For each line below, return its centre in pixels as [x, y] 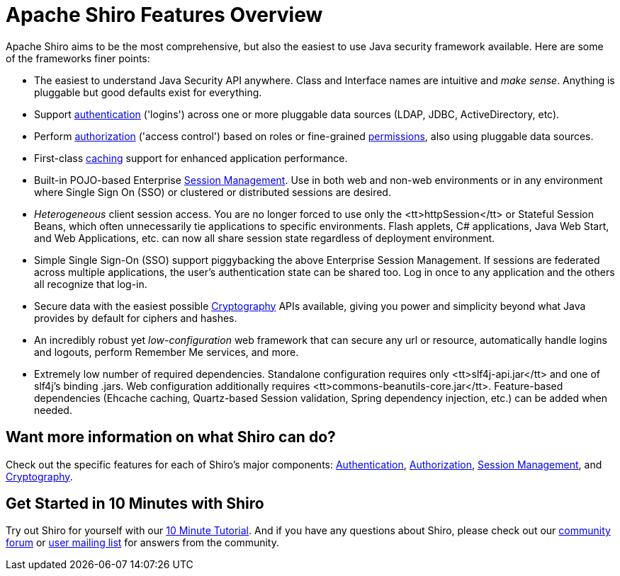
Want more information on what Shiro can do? [171, 437]
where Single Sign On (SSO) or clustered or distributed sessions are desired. [213, 192]
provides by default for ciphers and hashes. [136, 318]
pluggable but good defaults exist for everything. [148, 92]
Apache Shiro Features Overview [164, 15]
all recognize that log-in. [91, 284]
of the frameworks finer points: [78, 58]
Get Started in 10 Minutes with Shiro [135, 504]
